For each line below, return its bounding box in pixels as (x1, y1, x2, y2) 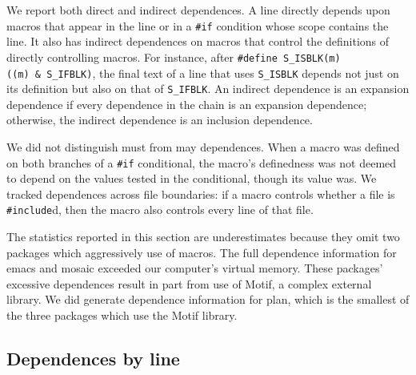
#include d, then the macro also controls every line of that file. (6, 201, 314, 218)
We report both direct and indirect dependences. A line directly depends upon (6, 2, 390, 18)
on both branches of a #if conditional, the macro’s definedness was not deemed (6, 154, 397, 171)
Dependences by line (6, 346, 180, 371)
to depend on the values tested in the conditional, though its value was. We (6, 170, 377, 187)
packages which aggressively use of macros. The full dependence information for (6, 244, 397, 260)
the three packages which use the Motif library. (6, 307, 238, 324)
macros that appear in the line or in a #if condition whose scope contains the (6, 17, 389, 34)
